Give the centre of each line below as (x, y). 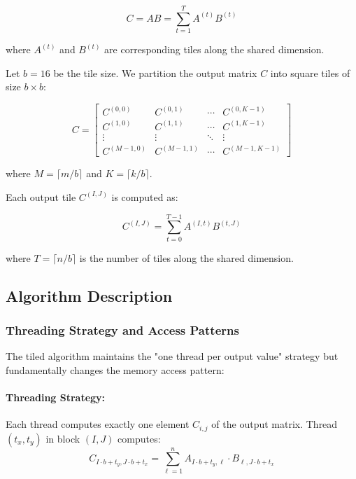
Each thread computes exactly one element (98, 424)
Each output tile (41, 196)
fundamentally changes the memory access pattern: (115, 369)
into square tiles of (310, 72)
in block (63, 438)
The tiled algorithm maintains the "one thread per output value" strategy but (172, 356)
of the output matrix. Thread (275, 424)
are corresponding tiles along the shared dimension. (214, 49)
